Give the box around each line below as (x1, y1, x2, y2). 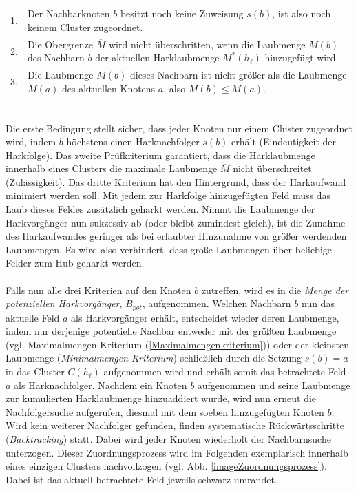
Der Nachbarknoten (27, 6, 110, 21)
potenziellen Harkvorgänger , (6, 296, 123, 311)
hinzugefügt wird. (264, 50, 339, 65)
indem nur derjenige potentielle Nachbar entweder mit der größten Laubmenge (6, 324, 337, 338)
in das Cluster (6, 364, 65, 379)
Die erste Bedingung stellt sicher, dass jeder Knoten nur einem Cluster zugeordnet (6, 121, 352, 135)
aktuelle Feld (6, 310, 60, 324)
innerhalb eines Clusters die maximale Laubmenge (6, 161, 218, 176)
